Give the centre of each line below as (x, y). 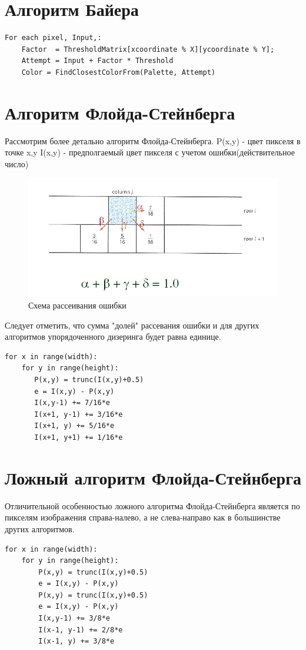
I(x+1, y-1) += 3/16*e (79, 414)
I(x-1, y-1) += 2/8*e (81, 630)
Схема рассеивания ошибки (77, 305)
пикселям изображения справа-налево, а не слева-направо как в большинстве (143, 517)
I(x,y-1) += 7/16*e (72, 403)
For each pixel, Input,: (53, 38)
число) (17, 163)
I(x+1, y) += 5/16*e (74, 426)
